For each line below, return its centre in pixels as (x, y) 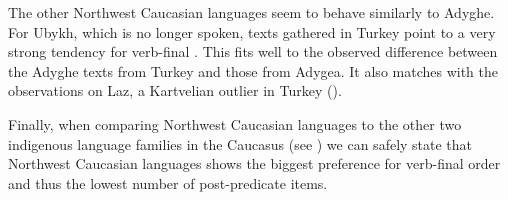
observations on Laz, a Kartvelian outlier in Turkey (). (175, 90)
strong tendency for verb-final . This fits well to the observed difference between (253, 51)
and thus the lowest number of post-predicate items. (168, 182)
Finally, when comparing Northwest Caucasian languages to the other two (235, 123)
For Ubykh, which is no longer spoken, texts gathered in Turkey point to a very (252, 31)
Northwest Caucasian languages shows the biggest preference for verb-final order (254, 163)
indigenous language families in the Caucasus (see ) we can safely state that (240, 143)
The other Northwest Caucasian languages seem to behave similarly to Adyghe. (251, 12)
